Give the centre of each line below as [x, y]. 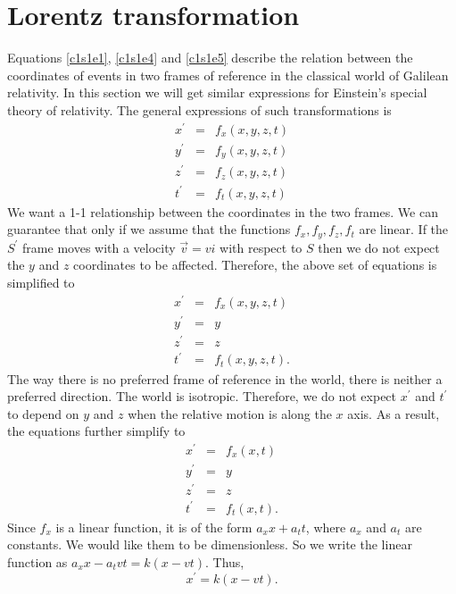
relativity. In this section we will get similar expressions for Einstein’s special [217, 92]
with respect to [261, 247]
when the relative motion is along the [230, 413]
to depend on [43, 413]
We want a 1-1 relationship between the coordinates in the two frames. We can [223, 211]
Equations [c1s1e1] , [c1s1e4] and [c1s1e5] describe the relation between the [210, 58]
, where [326, 527]
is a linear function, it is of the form [154, 527]
